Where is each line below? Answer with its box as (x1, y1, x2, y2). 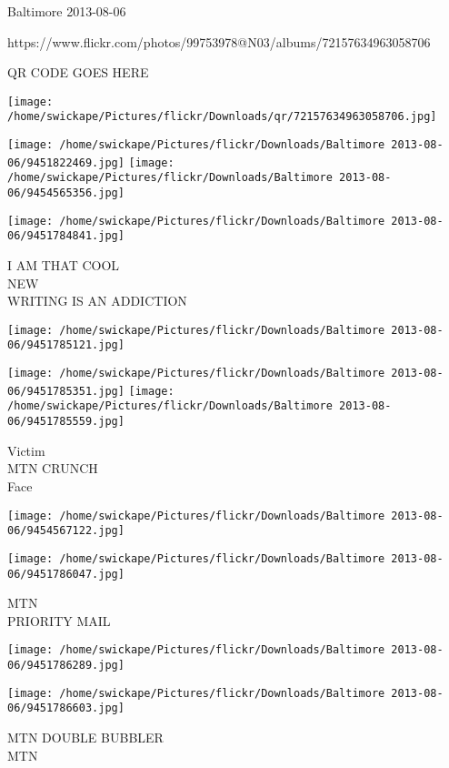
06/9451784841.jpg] (7, 229, 125, 243)
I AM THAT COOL (7, 256, 120, 275)
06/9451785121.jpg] (7, 339, 125, 352)
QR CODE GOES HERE (7, 63, 149, 82)
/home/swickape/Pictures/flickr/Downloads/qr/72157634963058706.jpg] (7, 110, 437, 124)
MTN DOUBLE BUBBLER (7, 727, 164, 746)
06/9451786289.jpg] (7, 659, 125, 672)
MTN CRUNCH (7, 459, 98, 478)
